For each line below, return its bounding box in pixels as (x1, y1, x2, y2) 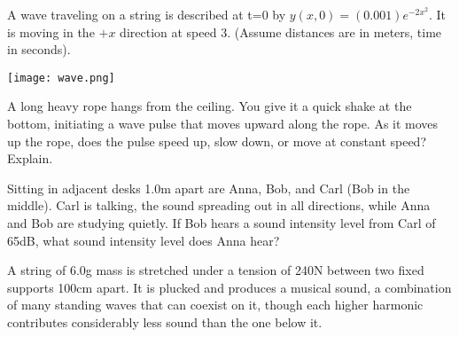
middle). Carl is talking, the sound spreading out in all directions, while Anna (7, 196, 431, 215)
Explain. (7, 149, 53, 168)
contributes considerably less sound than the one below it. (7, 312, 323, 331)
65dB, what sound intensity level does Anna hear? (7, 231, 280, 249)
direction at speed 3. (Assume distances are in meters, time (120, 22, 442, 41)
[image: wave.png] (7, 71, 115, 84)
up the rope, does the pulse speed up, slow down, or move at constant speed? (7, 131, 427, 150)
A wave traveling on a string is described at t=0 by (7, 5, 286, 23)
